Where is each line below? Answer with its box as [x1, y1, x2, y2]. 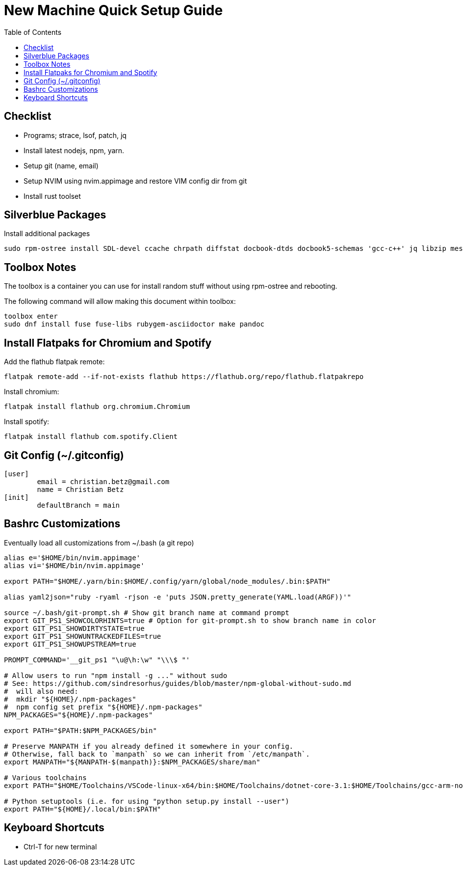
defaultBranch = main [37, 501, 120, 509]
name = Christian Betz [37, 485, 124, 493]
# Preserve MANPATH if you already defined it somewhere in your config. [4, 742, 294, 750]
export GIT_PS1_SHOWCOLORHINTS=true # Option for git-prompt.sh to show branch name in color [4, 616, 376, 625]
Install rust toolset [24, 191, 81, 200]
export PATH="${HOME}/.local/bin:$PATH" [4, 805, 161, 813]
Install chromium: [4, 387, 59, 396]
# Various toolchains [4, 773, 87, 782]
